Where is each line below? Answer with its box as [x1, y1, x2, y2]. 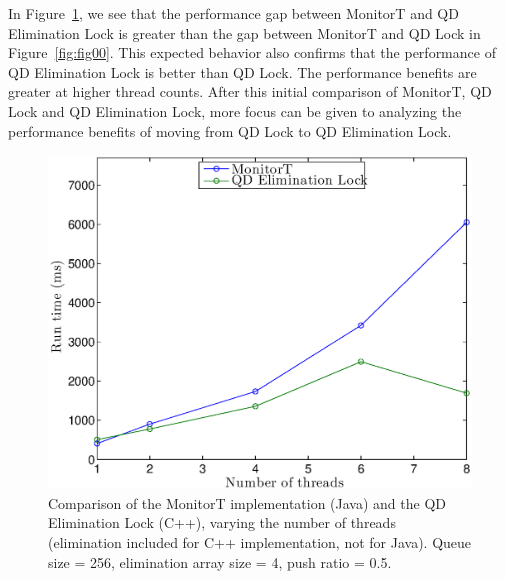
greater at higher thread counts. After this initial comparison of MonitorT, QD [8, 81, 492, 102]
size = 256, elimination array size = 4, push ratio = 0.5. [48, 551, 392, 572]
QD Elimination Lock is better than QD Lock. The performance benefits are [8, 61, 477, 82]
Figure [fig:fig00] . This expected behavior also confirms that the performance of [8, 42, 496, 63]
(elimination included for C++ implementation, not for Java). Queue [48, 532, 472, 553]
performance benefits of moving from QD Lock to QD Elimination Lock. [8, 120, 452, 141]
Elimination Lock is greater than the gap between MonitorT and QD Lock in [8, 22, 481, 43]
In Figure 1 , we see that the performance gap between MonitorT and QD [8, 3, 459, 23]
